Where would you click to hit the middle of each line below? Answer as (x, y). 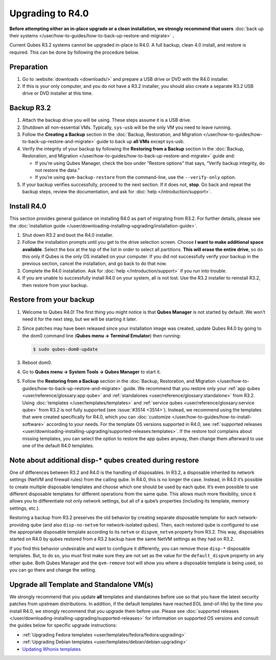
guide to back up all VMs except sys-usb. (141, 142)
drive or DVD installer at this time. (57, 93)
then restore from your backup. (55, 285)
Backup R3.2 (30, 108)
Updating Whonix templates (52, 649)
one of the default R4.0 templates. (58, 445)
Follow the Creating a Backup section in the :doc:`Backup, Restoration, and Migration (112, 134)
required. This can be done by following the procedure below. (74, 52)
